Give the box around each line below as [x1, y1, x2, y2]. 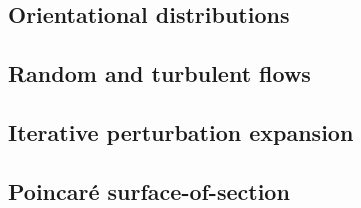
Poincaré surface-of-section [8, 175, 290, 206]
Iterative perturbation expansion [8, 116, 354, 147]
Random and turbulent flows [8, 58, 311, 89]
